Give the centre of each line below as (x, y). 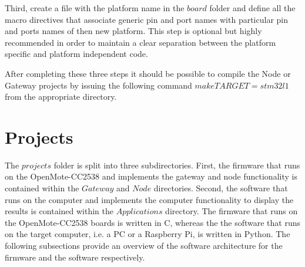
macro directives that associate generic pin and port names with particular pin (146, 19)
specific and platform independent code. (76, 54)
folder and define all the (252, 8)
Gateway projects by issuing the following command (98, 85)
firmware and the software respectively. (75, 257)
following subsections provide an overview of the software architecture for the (144, 246)
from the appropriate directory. (61, 97)
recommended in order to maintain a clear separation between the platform (140, 42)
